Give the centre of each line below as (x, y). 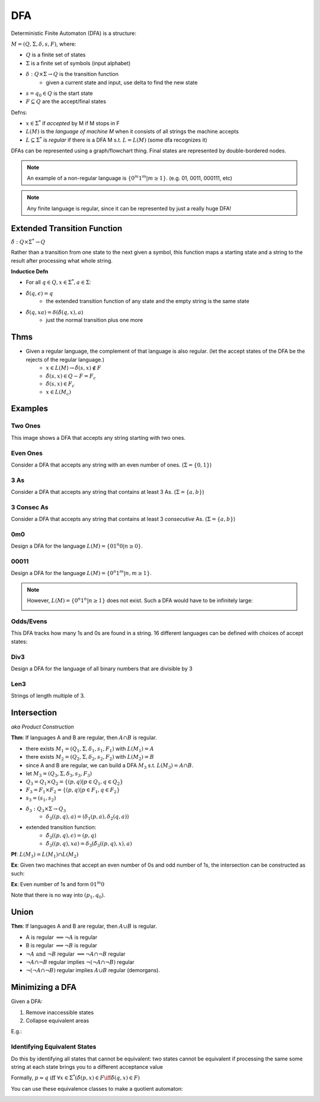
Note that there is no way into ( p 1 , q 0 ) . (58, 896)
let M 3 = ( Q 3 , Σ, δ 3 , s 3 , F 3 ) (59, 774)
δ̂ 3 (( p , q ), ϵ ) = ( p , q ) (71, 836)
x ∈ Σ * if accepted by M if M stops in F (73, 123)
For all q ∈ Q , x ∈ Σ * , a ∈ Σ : (58, 282)
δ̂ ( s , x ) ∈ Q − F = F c (71, 376)
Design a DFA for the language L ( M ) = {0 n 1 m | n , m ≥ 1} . (81, 573)
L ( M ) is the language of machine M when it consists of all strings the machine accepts (132, 132)
